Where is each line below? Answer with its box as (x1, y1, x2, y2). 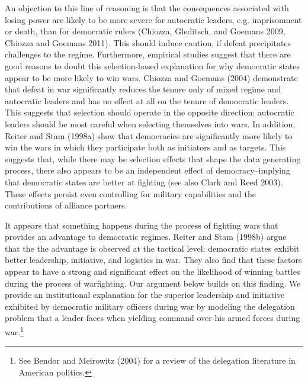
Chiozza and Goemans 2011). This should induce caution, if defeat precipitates (5, 36, 291, 49)
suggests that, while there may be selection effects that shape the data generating (5, 152, 301, 165)
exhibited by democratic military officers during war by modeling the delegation (5, 300, 295, 312)
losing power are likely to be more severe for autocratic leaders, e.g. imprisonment (5, 13, 302, 25)
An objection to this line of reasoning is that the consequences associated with (5, 2, 289, 14)
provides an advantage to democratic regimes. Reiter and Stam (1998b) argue (5, 230, 287, 243)
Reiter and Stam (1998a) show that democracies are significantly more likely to (5, 129, 293, 142)
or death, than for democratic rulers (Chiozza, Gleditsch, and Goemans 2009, (5, 25, 285, 37)
